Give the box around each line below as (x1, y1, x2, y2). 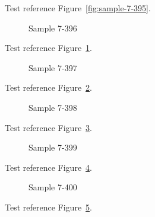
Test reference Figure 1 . (5, 42, 92, 54)
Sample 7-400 (29, 181, 77, 193)
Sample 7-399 (29, 141, 77, 154)
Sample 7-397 (29, 61, 77, 74)
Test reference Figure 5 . (5, 200, 92, 213)
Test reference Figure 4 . (5, 161, 92, 173)
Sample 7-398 (29, 101, 77, 113)
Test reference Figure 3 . (5, 121, 92, 133)
